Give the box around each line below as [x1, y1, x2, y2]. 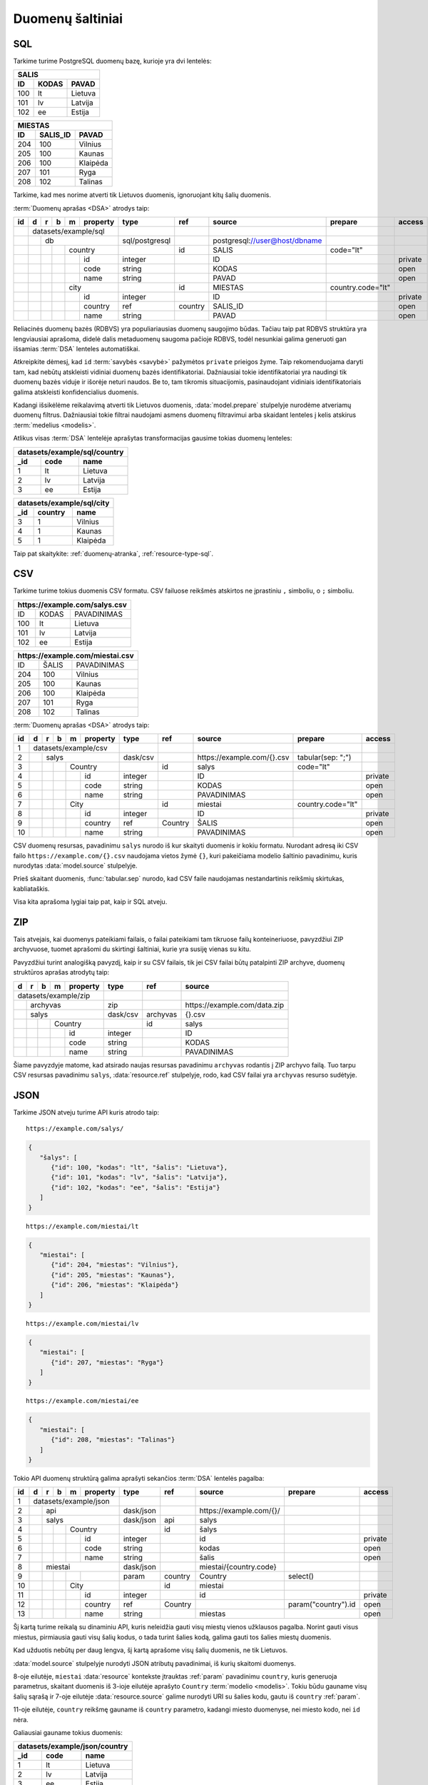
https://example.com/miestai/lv [26, 1319, 139, 1327]
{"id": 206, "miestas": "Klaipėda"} [51, 1281, 179, 1289]
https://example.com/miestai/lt [26, 1222, 139, 1230]
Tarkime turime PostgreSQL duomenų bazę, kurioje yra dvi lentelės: [13, 57, 212, 66]
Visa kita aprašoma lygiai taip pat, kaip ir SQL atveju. [13, 897, 168, 906]
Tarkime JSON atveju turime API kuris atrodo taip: [13, 1107, 160, 1117]
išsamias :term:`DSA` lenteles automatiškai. [13, 345, 141, 353]
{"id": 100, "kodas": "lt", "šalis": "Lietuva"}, [51, 1164, 228, 1172]
